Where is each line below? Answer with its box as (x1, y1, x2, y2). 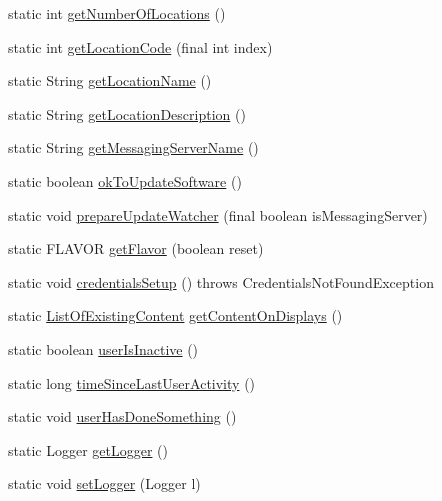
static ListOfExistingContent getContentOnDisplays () (8, 305, 343, 326)
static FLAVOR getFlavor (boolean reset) (8, 238, 264, 259)
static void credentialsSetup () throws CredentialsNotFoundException (8, 271, 434, 292)
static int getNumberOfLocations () (8, 3, 226, 23)
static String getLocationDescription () (8, 103, 246, 124)
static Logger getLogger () (8, 439, 168, 460)
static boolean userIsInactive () (8, 338, 199, 359)
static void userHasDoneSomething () (8, 406, 237, 427)
